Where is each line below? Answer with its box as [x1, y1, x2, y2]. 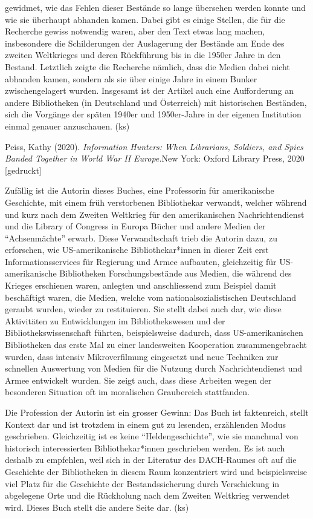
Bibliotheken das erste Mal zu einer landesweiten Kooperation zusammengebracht [5, 338, 307, 351]
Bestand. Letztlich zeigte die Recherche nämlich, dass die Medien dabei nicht [5, 60, 290, 73]
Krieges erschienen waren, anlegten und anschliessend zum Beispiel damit [5, 279, 277, 292]
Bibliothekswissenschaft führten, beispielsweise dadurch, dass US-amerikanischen [5, 326, 303, 339]
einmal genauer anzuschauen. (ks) [5, 119, 130, 132]
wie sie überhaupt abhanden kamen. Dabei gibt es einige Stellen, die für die [5, 13, 285, 25]
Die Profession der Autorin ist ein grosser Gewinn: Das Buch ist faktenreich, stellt [5, 406, 309, 418]
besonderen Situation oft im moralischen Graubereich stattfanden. [5, 385, 250, 398]
